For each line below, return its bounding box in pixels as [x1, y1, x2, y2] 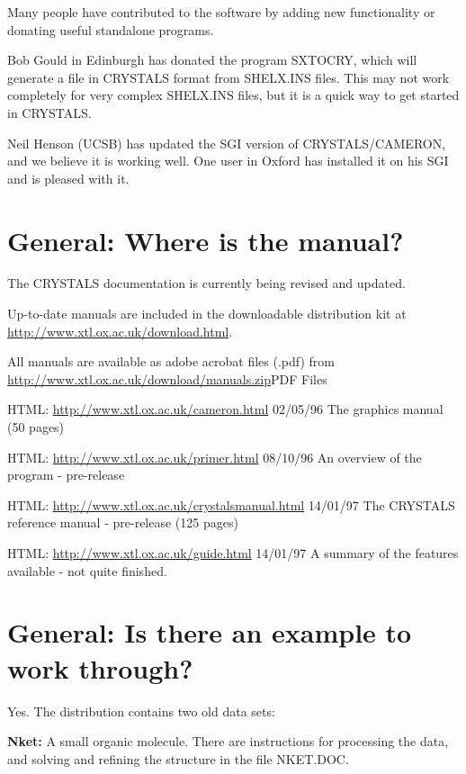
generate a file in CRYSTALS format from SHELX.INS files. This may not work [7, 67, 450, 86]
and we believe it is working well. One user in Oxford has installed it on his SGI [7, 151, 449, 170]
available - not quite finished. [7, 561, 167, 580]
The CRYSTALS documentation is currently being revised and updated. [7, 274, 406, 292]
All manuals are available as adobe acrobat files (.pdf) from [7, 352, 335, 371]
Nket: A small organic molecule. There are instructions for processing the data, [7, 732, 449, 751]
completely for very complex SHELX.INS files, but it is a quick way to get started [7, 85, 460, 104]
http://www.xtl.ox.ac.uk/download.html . [7, 321, 233, 340]
